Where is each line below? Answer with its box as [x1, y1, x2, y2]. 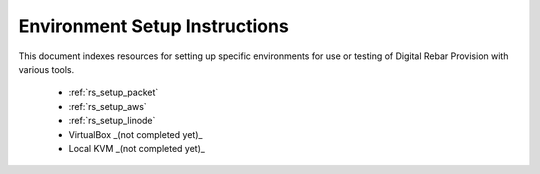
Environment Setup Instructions [18, 15, 289, 37]
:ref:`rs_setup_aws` [68, 100, 147, 112]
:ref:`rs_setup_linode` [68, 115, 156, 127]
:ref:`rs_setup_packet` [68, 86, 159, 99]
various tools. [18, 63, 75, 75]
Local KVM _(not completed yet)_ [68, 142, 205, 154]
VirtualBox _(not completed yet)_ [68, 128, 203, 140]
